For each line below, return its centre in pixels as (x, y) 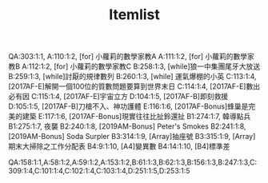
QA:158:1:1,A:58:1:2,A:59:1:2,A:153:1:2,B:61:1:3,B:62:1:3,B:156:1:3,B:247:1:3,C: (133, 162)
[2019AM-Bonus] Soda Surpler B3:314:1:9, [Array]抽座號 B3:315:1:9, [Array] (132, 137)
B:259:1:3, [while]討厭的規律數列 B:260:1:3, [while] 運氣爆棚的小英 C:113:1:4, (133, 77)
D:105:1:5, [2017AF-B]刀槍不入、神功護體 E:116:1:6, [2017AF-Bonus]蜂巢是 (128, 106)
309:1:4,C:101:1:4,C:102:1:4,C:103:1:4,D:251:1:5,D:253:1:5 (99, 171)
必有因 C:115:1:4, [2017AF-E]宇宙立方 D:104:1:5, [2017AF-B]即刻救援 (118, 97)
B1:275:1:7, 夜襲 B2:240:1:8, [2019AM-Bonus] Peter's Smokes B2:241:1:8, (127, 126)
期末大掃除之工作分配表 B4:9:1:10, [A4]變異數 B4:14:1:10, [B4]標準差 (119, 146)
